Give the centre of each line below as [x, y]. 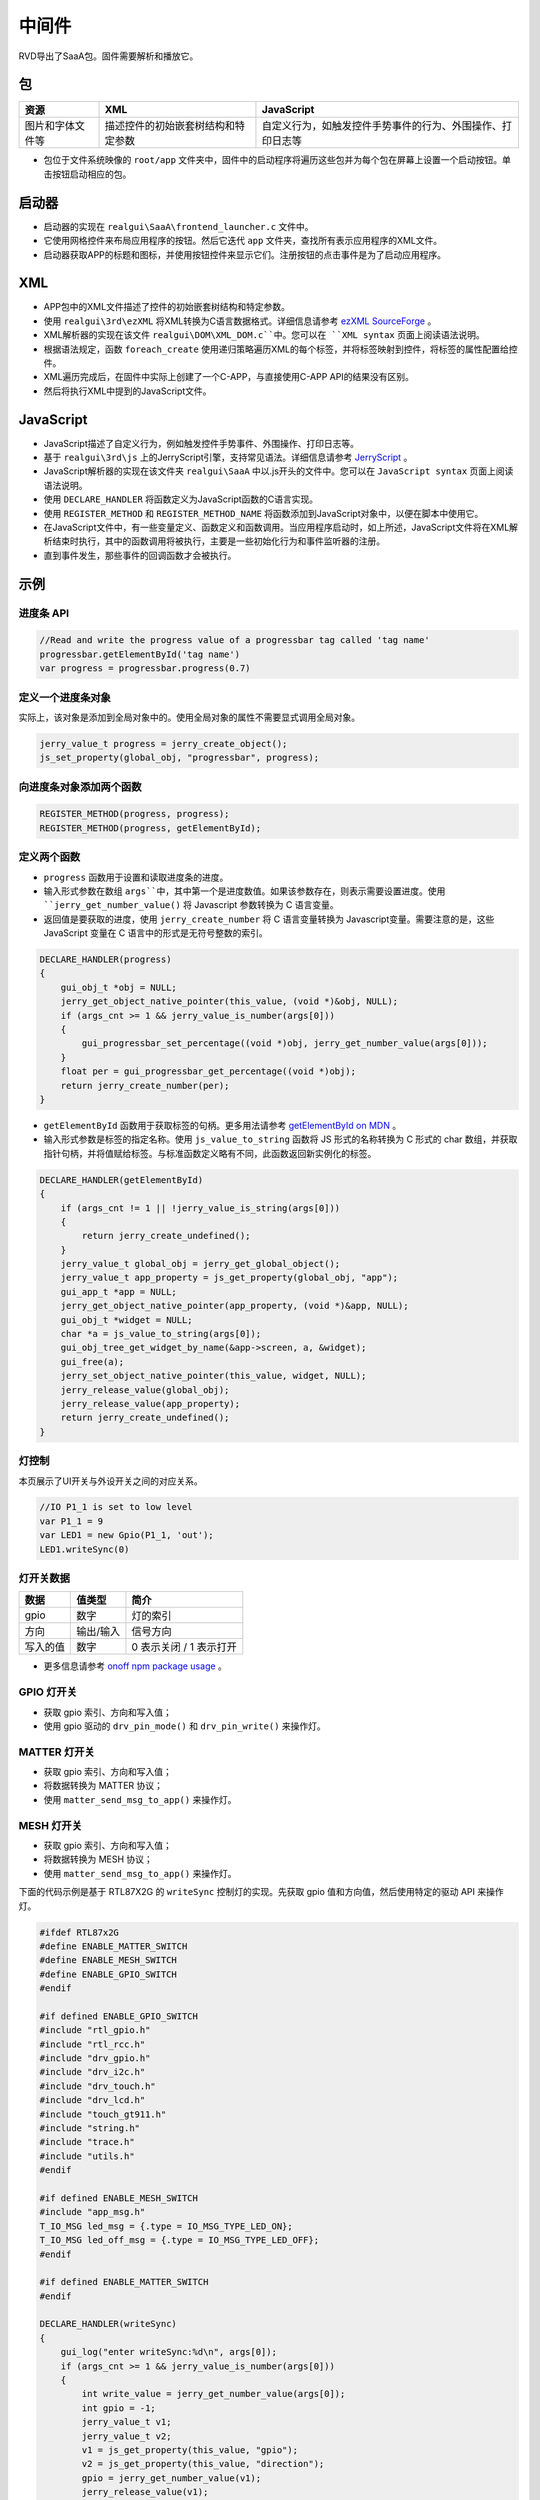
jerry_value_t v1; [126, 2422]
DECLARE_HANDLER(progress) [105, 959]
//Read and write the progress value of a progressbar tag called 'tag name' [234, 640]
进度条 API [44, 613]
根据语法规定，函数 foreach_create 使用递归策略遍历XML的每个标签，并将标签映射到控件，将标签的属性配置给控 [281, 349]
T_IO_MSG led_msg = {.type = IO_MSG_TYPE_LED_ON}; [166, 2226]
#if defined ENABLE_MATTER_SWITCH [124, 2282]
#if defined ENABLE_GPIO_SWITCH [119, 2016]
